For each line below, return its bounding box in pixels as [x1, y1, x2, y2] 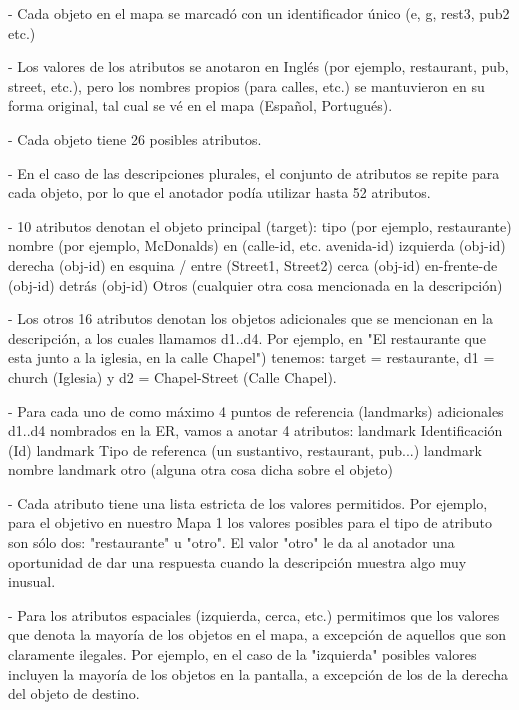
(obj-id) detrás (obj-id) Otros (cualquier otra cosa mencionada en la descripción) [8, 274, 503, 295]
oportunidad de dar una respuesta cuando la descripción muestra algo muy [8, 551, 467, 572]
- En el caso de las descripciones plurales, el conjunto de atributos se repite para [8, 162, 500, 183]
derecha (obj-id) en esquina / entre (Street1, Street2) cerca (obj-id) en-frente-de [8, 254, 498, 275]
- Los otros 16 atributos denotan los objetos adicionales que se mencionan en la [8, 308, 493, 329]
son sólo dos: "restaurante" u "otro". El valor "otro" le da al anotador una [8, 532, 455, 553]
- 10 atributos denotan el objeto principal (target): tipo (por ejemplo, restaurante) [8, 215, 512, 236]
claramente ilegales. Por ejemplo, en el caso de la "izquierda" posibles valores [8, 644, 477, 665]
